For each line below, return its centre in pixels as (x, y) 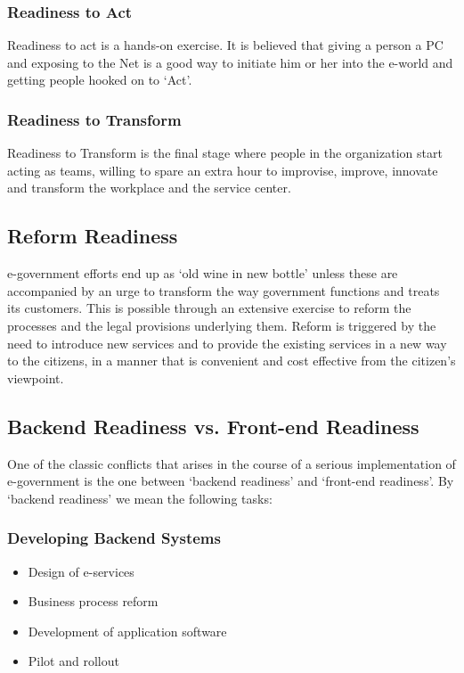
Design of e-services (81, 571)
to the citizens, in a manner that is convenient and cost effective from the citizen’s (232, 361)
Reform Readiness (93, 236)
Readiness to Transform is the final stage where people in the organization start (225, 153)
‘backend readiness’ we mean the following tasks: (140, 498)
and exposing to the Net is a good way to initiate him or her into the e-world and (230, 62)
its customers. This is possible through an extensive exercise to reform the (209, 308)
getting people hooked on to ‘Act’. (100, 80)
